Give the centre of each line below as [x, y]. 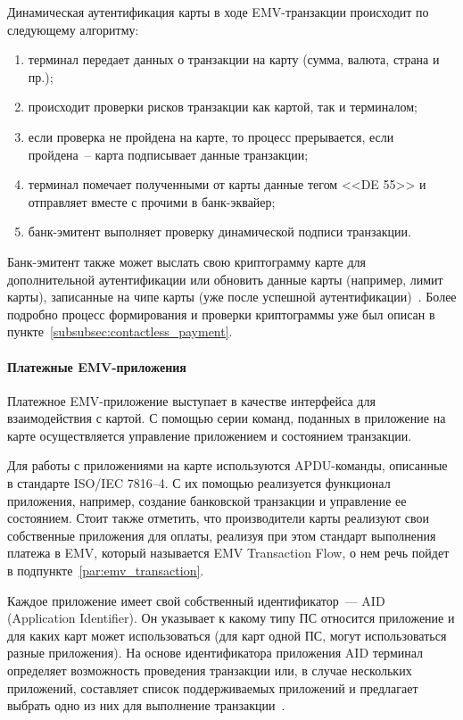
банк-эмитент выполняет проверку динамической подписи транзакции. [219, 232]
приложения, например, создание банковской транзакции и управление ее [207, 500]
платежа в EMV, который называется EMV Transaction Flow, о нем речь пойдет [228, 553]
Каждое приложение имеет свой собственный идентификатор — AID [196, 600]
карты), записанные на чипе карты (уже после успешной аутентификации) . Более [232, 297]
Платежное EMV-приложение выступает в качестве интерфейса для [191, 400]
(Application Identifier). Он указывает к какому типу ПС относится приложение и [231, 618]
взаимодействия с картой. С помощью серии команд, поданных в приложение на [227, 418]
